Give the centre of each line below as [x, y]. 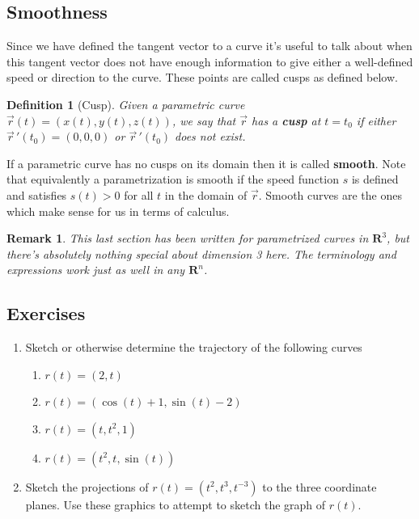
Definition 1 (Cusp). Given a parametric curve [126, 104]
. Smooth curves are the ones [330, 194]
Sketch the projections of [87, 486]
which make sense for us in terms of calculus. [118, 211]
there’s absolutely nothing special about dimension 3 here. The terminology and [201, 253]
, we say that [204, 120]
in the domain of [206, 194]
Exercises [46, 313]
